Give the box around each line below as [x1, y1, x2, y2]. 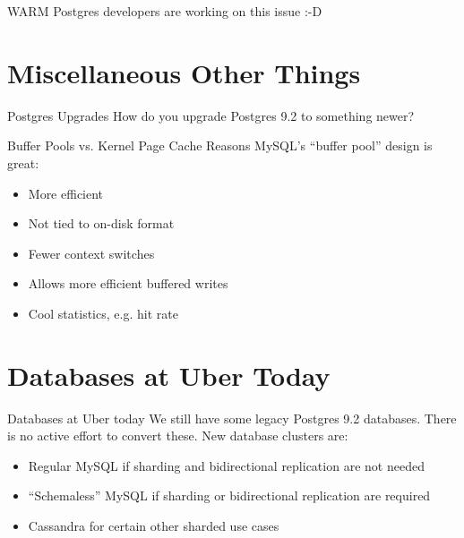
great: [7, 153, 39, 172]
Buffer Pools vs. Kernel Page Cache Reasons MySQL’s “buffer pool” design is [7, 136, 433, 155]
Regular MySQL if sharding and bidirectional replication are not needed [28, 456, 425, 474]
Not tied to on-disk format [28, 214, 175, 233]
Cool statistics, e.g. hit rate [28, 303, 178, 322]
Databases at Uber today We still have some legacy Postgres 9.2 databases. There [7, 408, 457, 427]
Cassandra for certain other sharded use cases [28, 516, 279, 534]
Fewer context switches [28, 243, 155, 262]
